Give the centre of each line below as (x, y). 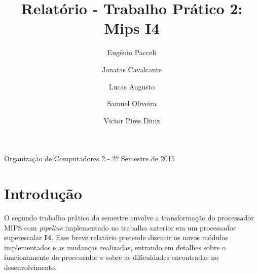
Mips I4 (132, 28)
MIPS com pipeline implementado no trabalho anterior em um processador (120, 227)
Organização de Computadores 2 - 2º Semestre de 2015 (89, 158)
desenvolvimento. (30, 267)
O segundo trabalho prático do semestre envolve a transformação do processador (129, 217)
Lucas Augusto (132, 86)
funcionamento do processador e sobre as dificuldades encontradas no (111, 257)
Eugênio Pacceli (132, 52)
